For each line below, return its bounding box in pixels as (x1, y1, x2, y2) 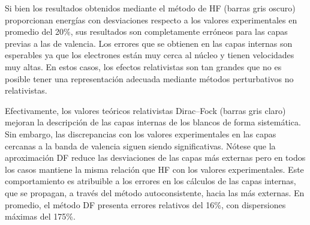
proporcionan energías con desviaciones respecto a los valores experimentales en (5, 13, 297, 26)
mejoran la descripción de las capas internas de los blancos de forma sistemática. (5, 116, 301, 128)
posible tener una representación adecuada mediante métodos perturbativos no (5, 72, 294, 85)
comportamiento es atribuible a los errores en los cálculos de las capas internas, (5, 175, 296, 187)
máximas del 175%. (5, 210, 76, 223)
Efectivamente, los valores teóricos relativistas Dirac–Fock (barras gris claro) (5, 104, 286, 116)
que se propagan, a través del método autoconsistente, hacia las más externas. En (5, 186, 305, 199)
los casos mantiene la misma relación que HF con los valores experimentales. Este (5, 163, 304, 175)
